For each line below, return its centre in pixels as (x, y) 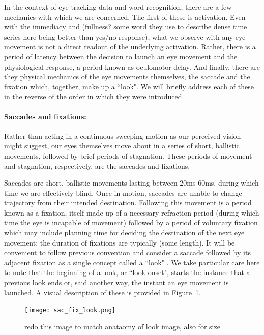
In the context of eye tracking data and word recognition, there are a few (118, 7)
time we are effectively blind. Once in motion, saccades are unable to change (123, 192)
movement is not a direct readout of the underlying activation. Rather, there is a (130, 47)
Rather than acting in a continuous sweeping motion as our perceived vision (123, 135)
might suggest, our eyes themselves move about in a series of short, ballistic (122, 146)
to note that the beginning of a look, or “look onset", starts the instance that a (127, 272)
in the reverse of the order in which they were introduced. (94, 96)
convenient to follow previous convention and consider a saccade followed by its (127, 252)
